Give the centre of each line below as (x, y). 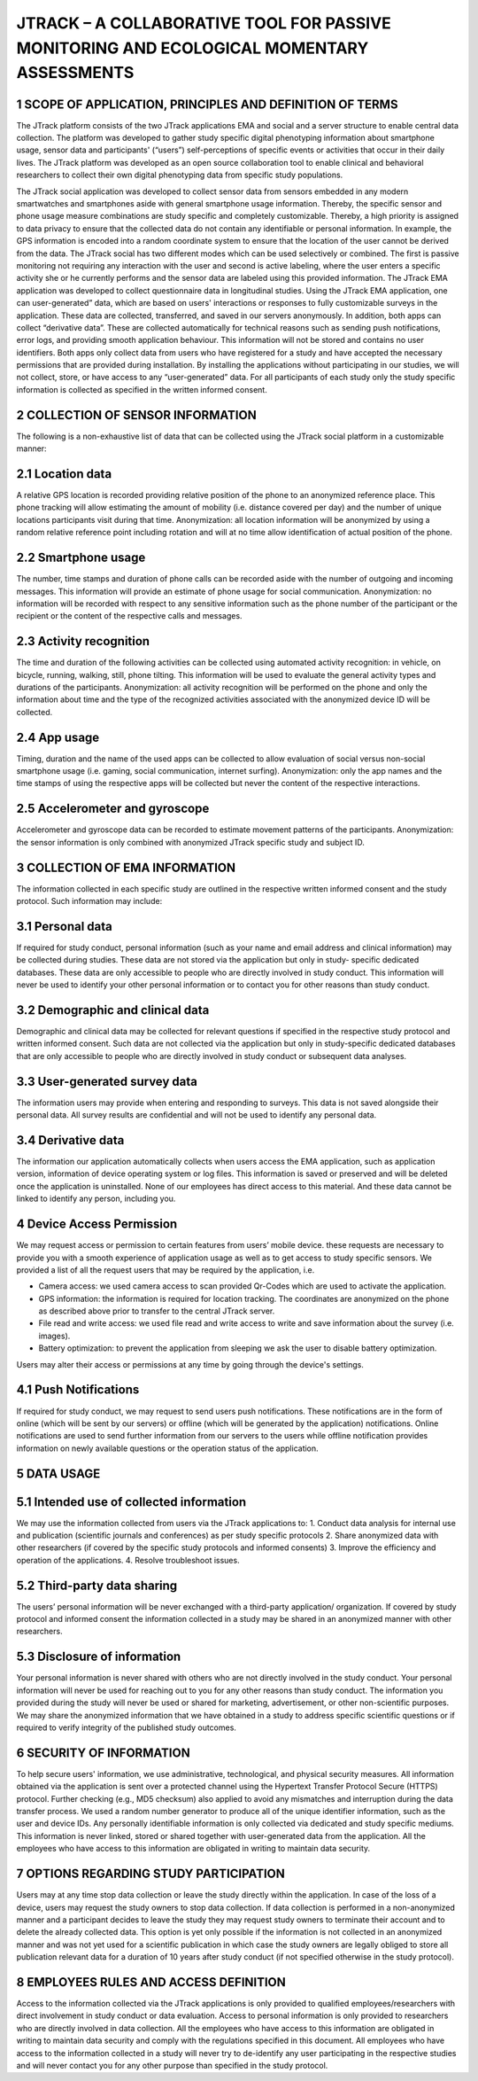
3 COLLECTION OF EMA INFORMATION (126, 867)
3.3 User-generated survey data (107, 1081)
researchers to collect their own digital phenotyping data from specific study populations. (180, 175)
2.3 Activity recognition (83, 641)
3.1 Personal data (64, 926)
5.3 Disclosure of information (99, 1657)
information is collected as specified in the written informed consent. (142, 389)
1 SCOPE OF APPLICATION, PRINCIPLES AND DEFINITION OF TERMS (207, 104)
